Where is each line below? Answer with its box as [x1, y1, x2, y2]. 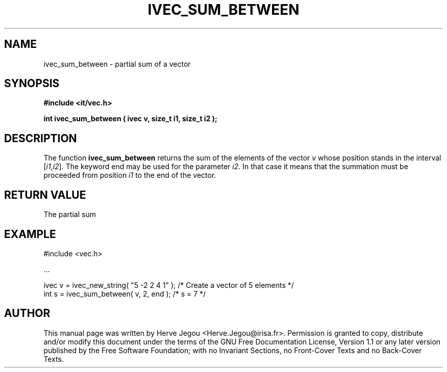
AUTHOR [4, 307, 51, 320]
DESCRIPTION [4, 131, 77, 145]
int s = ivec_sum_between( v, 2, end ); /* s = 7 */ [43, 289, 206, 298]
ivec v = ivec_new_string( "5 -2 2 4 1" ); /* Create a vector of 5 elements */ [43, 280, 294, 289]
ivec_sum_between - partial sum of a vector [43, 59, 191, 68]
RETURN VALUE [4, 188, 86, 201]
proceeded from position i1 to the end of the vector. [43, 171, 216, 180]
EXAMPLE [4, 227, 56, 241]
